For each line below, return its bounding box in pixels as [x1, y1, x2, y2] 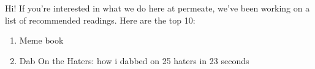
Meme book [19, 34, 64, 47]
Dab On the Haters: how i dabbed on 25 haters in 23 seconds [19, 54, 249, 67]
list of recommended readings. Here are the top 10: [5, 13, 195, 26]
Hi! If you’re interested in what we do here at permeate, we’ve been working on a [5, 2, 310, 14]
